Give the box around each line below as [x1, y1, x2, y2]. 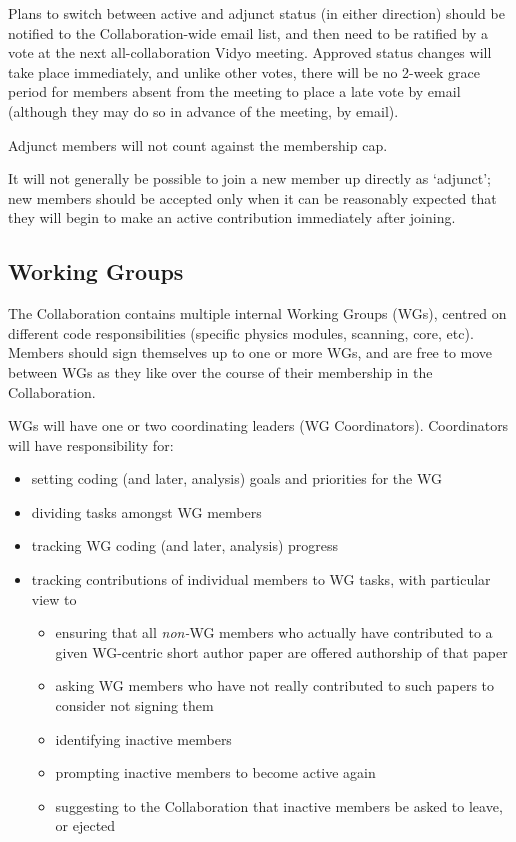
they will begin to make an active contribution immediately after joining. [8, 207, 456, 228]
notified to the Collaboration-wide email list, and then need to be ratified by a [8, 22, 489, 43]
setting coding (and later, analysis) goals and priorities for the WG [31, 468, 442, 489]
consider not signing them [55, 695, 214, 716]
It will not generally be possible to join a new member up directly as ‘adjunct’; [8, 168, 491, 189]
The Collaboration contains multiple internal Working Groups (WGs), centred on [8, 303, 507, 324]
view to [31, 588, 77, 609]
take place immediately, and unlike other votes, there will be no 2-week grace [8, 61, 480, 82]
